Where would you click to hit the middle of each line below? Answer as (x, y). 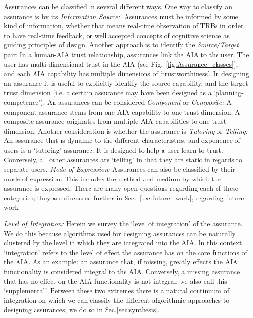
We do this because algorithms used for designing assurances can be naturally (120, 233)
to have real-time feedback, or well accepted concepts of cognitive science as (117, 35)
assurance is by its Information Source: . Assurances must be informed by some (121, 16)
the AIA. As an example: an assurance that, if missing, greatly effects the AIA (121, 262)
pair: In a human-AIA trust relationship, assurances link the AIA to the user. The (126, 54)
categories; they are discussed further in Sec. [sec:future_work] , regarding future (124, 197)
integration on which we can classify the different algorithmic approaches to (117, 300)
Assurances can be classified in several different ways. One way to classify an (118, 6)
